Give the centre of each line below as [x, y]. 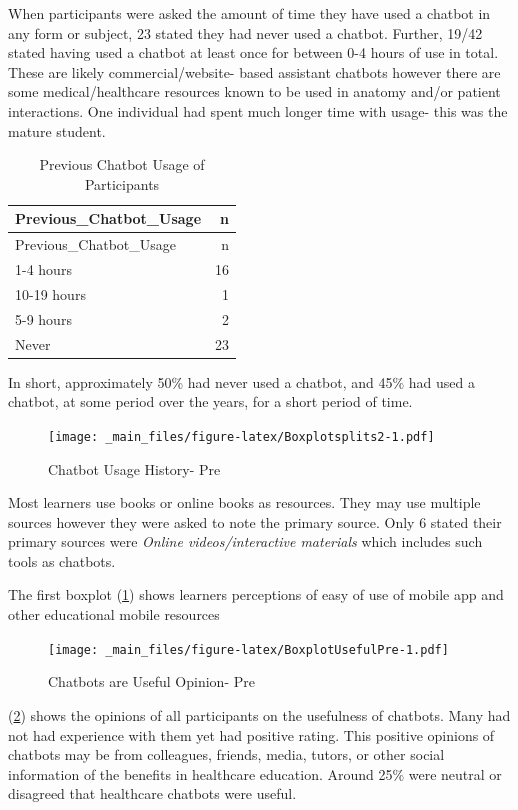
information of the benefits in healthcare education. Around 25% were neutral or [255, 773]
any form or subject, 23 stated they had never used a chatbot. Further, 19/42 [245, 32]
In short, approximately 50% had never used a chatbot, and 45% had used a [242, 381]
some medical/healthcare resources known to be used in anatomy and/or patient [254, 91]
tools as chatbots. [62, 560]
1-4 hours [43, 269]
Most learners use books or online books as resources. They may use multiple [244, 502]
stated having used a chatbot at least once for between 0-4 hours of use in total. [253, 52]
